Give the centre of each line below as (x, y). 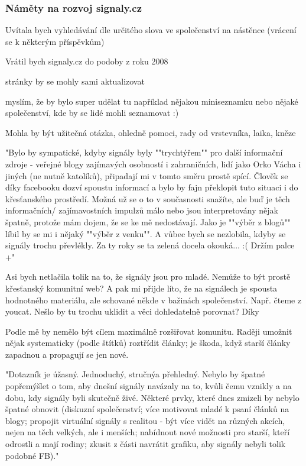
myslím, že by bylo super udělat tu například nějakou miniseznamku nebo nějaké (152, 101)
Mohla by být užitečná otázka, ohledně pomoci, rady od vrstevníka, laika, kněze (151, 132)
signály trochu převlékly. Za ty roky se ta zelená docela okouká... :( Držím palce (150, 245)
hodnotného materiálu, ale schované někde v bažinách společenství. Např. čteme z (154, 300)
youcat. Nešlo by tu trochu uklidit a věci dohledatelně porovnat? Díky (132, 311)
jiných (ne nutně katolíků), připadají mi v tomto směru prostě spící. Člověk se (147, 175)
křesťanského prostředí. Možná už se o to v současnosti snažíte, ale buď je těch (148, 198)
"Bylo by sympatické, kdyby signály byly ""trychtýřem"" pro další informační (144, 152)
